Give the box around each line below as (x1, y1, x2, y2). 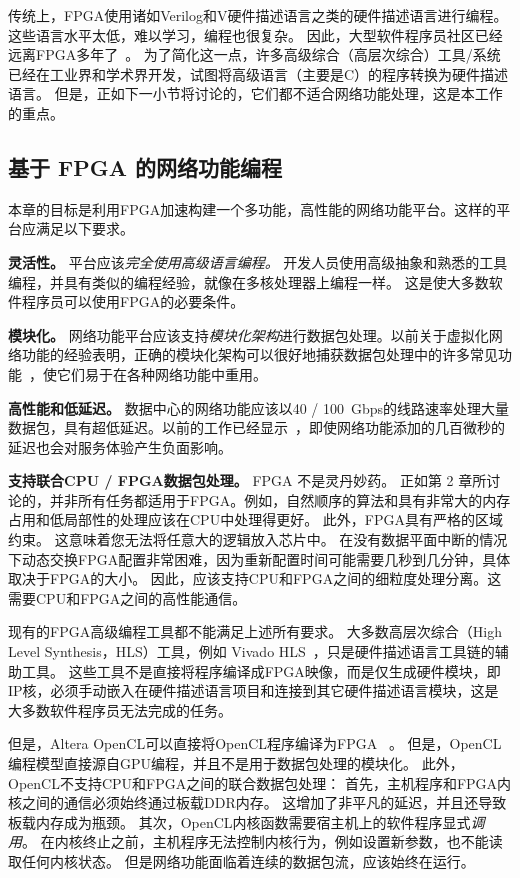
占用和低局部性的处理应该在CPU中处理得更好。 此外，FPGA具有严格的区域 (8, 509, 503, 530)
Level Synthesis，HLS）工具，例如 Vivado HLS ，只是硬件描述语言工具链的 (8, 641, 495, 662)
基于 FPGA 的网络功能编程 (8, 151, 283, 182)
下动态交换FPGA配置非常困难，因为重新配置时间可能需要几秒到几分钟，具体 (8, 548, 511, 569)
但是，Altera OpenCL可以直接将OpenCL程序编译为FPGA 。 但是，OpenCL (8, 733, 502, 754)
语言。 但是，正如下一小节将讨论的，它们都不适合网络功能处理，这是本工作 (8, 83, 503, 104)
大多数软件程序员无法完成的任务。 (8, 699, 232, 720)
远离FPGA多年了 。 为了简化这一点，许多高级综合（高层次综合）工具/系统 (8, 44, 501, 65)
